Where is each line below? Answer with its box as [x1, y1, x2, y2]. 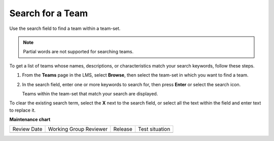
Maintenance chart [9, 117, 51, 123]
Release [113, 126, 133, 133]
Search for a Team [9, 8, 88, 19]
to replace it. [9, 107, 36, 113]
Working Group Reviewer [48, 126, 108, 133]
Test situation [138, 126, 170, 133]
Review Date [12, 126, 43, 133]
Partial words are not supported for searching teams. [23, 49, 134, 55]
